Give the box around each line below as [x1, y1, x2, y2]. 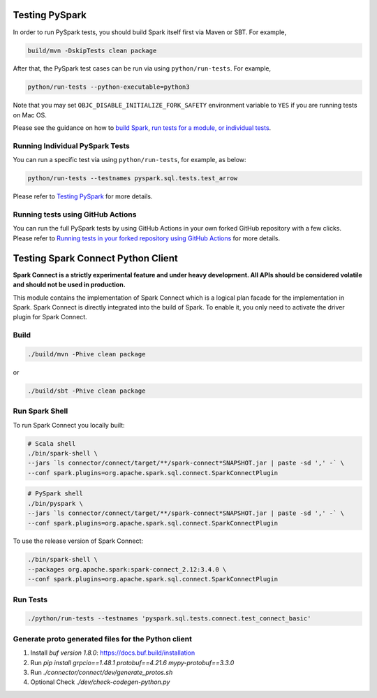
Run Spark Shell [13, 406, 68, 416]
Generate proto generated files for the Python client [13, 634, 192, 644]
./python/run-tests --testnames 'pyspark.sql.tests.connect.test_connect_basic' [27, 615, 311, 623]
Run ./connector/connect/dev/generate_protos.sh [30, 668, 173, 676]
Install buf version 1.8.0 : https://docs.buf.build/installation [30, 648, 195, 657]
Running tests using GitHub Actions [13, 210, 137, 219]
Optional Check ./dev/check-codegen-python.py [30, 678, 170, 686]
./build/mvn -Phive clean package [27, 350, 146, 358]
